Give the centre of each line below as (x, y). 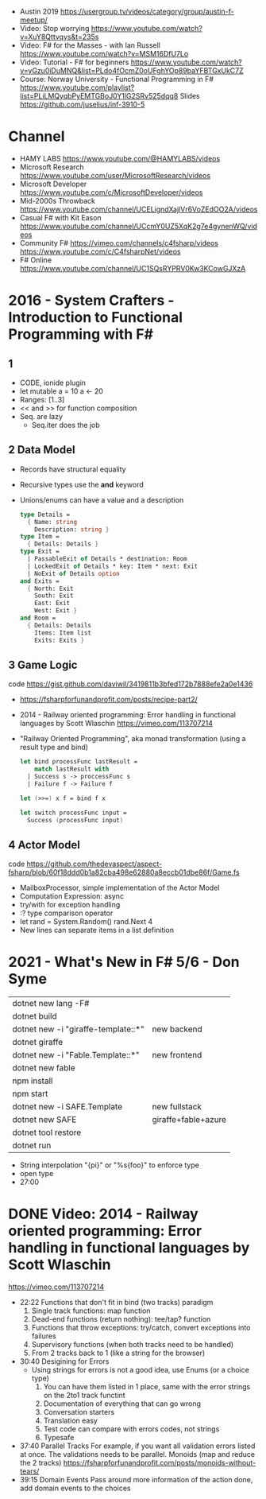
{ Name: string (52, 522)
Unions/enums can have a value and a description (102, 499)
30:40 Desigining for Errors (64, 1361)
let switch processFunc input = (73, 813)
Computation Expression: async (72, 896)
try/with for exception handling (70, 905)
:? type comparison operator (66, 913)
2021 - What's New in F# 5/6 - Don (124, 962)
